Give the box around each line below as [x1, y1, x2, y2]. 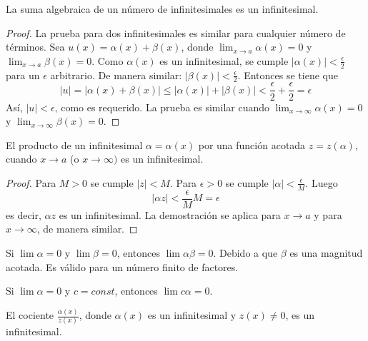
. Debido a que [213, 245, 278, 260]
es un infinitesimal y [147, 307, 237, 322]
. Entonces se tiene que [237, 67, 338, 82]
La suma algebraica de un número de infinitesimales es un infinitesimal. [6, 1, 319, 16]
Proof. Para [6, 175, 56, 190]
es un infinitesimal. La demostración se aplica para [59, 207, 281, 222]
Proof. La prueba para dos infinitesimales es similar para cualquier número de [6, 25, 346, 40]
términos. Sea [6, 39, 65, 54]
